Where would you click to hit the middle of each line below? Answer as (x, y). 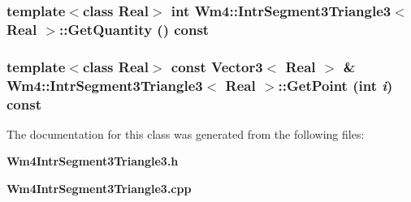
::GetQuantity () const (134, 29)
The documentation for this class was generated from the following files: (186, 133)
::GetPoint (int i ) (335, 85)
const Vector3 (217, 66)
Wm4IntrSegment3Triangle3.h (93, 161)
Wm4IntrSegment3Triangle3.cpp (99, 189)
